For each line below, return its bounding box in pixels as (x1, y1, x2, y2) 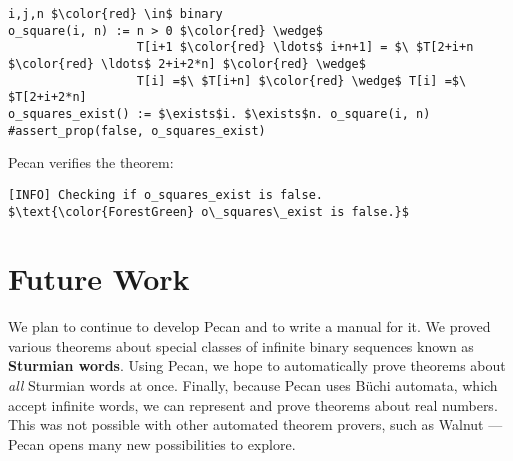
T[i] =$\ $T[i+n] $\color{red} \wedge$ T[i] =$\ (136, 73, 467, 88)
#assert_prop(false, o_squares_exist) (8, 123, 266, 138)
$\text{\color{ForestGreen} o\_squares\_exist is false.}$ (8, 204, 409, 219)
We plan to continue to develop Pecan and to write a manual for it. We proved (8, 316, 491, 337)
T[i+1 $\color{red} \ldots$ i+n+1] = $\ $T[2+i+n (136, 40, 474, 55)
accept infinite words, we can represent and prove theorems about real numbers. (8, 394, 498, 415)
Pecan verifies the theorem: (8, 152, 174, 173)
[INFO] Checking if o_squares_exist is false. (8, 187, 323, 202)
